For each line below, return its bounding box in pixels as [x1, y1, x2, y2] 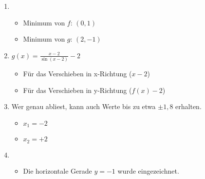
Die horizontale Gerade [23, 166, 92, 176]
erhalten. [175, 101, 202, 112]
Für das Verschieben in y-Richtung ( [23, 85, 132, 95]
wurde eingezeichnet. [117, 166, 179, 176]
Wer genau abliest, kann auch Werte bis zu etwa [11, 101, 156, 112]
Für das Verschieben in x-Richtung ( [23, 68, 132, 79]
